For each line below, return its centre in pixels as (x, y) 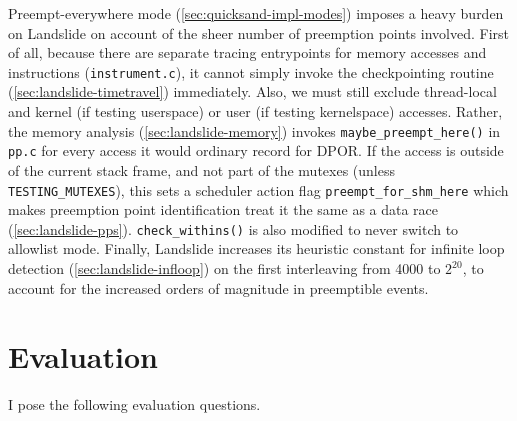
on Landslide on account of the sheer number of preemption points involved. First (258, 32)
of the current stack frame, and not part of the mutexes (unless (202, 169)
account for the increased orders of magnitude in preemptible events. (218, 287)
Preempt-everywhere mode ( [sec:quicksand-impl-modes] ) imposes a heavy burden (256, 13)
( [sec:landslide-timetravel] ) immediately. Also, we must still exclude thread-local (252, 91)
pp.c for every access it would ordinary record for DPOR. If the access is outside (256, 150)
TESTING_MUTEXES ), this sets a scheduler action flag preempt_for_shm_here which (258, 189)
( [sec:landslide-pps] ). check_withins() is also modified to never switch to (233, 228)
